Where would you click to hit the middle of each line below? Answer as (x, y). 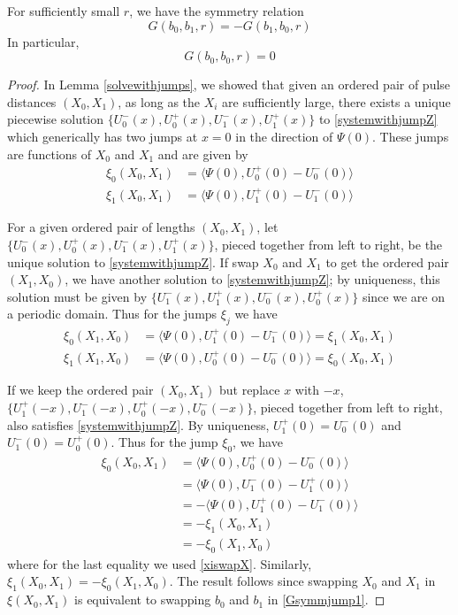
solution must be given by (77, 296)
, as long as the (159, 101)
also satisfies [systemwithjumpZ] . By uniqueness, (138, 424)
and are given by (203, 154)
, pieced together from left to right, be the (328, 245)
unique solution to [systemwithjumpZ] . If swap (133, 261)
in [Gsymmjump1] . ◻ (326, 600)
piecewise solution (56, 119)
